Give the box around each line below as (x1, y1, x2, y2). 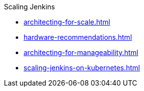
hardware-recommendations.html (24, 33, 132, 41)
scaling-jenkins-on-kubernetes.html (24, 63, 140, 72)
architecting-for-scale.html (24, 18, 111, 26)
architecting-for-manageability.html (24, 48, 139, 57)
